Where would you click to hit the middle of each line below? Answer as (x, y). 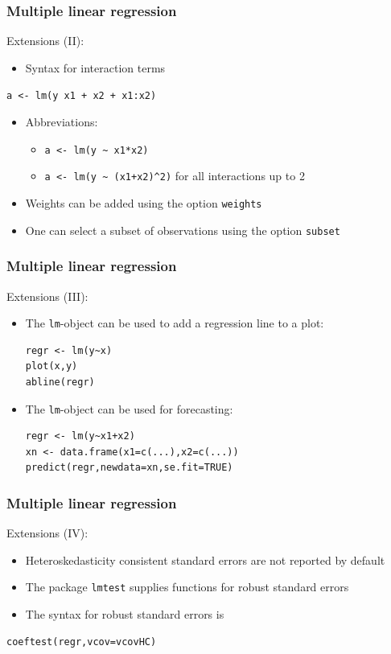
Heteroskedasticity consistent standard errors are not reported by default (205, 559)
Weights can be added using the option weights (144, 202)
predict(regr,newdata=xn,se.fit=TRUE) (129, 468)
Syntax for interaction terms (95, 67)
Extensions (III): (47, 296)
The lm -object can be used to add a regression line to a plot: (175, 323)
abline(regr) (60, 382)
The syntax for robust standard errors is (125, 614)
